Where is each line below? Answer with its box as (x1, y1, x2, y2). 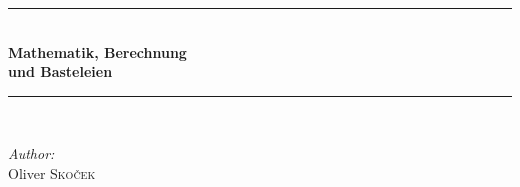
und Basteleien (8, 61, 113, 82)
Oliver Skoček (8, 162, 96, 183)
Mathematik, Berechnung (8, 41, 187, 62)
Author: (8, 143, 55, 164)
